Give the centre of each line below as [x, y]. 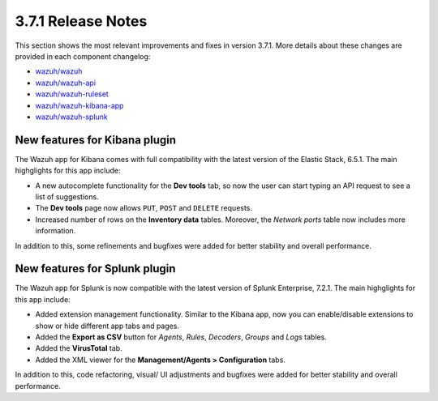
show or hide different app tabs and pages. [107, 326]
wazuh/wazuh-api [66, 83]
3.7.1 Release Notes [81, 21]
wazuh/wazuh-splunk [72, 117]
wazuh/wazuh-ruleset [72, 94]
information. [56, 231]
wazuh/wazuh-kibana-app [79, 105]
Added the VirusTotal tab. [79, 348]
